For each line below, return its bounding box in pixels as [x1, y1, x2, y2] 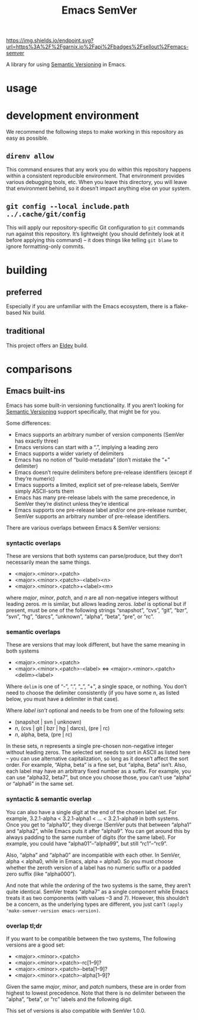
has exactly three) [14, 437, 59, 444]
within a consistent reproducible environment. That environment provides [6, 172, 185, 179]
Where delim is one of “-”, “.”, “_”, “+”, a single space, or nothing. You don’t [6, 683, 187, 690]
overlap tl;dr [6, 921, 43, 929]
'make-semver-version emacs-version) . [6, 906, 100, 914]
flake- [174, 302, 189, 309]
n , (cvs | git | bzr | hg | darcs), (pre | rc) [14, 725, 111, 732]
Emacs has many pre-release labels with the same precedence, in [14, 493, 176, 501]
